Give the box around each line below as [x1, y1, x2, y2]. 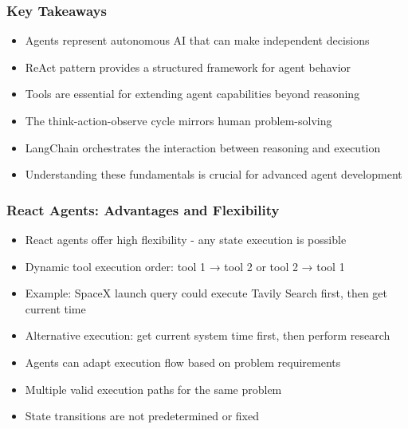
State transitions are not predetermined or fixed [25, 407, 259, 424]
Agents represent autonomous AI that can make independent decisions [25, 32, 370, 49]
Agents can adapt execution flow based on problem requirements [25, 353, 341, 370]
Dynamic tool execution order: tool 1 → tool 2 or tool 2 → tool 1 [25, 258, 345, 274]
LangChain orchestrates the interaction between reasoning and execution [25, 139, 381, 155]
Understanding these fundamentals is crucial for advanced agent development [25, 166, 402, 183]
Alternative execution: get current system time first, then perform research [25, 327, 390, 344]
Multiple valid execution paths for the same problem [25, 380, 282, 397]
